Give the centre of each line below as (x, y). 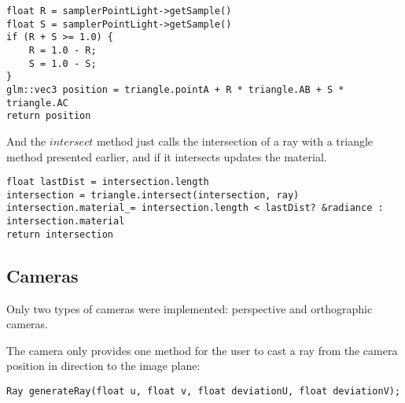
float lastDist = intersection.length (108, 182)
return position (49, 116)
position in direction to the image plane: (103, 366)
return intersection (60, 234)
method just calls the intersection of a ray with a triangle (235, 140)
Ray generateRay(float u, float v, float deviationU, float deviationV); (204, 391)
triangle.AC (37, 103)
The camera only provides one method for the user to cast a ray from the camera (202, 350)
